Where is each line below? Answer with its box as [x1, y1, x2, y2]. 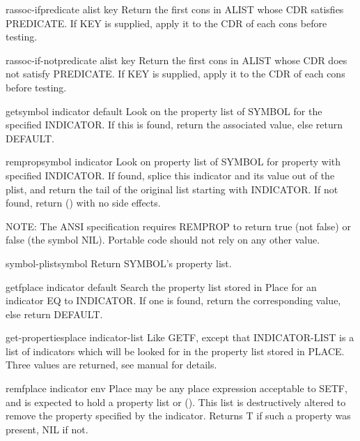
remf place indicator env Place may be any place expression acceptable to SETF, [6, 381, 347, 396]
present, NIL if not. [6, 421, 88, 436]
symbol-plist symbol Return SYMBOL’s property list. [6, 255, 232, 270]
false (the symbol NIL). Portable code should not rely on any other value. [6, 232, 320, 247]
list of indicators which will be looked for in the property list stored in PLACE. [6, 343, 345, 358]
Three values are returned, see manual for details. [6, 357, 217, 372]
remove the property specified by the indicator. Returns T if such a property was [6, 408, 351, 423]
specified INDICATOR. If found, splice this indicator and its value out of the [6, 167, 335, 182]
